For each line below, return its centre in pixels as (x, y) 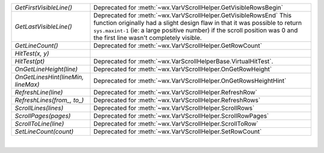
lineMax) (27, 85)
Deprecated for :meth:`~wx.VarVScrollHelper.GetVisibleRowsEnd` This (193, 15)
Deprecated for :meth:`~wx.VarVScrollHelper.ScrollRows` (174, 108)
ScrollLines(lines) (39, 108)
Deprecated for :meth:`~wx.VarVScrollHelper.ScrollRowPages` (181, 116)
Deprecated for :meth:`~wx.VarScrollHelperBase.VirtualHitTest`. (183, 61)
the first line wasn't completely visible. (148, 38)
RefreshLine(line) (39, 92)
